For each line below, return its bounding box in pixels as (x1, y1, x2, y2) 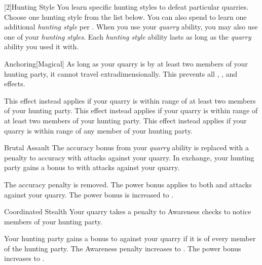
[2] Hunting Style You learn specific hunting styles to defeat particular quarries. (4, 2, 249, 12)
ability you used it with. (4, 41, 79, 52)
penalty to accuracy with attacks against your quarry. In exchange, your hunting (4, 152, 254, 162)
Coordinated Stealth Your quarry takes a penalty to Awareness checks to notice (4, 206, 251, 217)
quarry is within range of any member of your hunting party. (4, 125, 193, 136)
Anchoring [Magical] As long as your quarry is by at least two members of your (4, 58, 248, 69)
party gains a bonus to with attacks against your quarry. (4, 162, 180, 173)
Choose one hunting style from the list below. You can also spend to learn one (4, 11, 247, 22)
